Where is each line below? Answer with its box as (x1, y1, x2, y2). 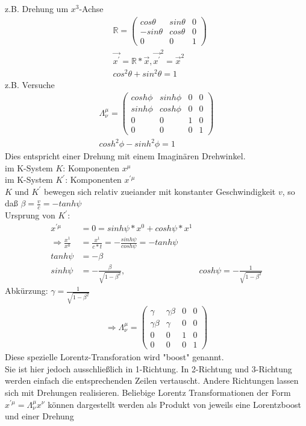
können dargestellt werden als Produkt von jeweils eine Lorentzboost (48, 398, 301, 410)
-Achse (79, 2, 104, 14)
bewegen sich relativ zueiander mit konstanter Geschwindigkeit (43, 185, 276, 197)
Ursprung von (5, 209, 55, 221)
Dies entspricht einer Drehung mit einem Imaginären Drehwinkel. (5, 150, 246, 162)
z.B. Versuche (5, 78, 55, 91)
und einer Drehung (5, 410, 74, 422)
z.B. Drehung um (5, 2, 69, 14)
